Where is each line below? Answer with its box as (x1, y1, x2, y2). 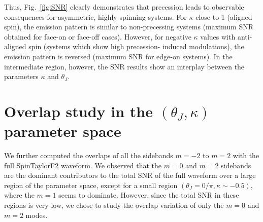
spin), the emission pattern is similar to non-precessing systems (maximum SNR (4, 21, 254, 32)
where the (4, 190, 35, 200)
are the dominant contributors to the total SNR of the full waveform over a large (4, 170, 256, 180)
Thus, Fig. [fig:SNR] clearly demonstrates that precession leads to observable (4, 2, 244, 12)
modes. (25, 209, 48, 220)
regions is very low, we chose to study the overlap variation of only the (4, 200, 224, 210)
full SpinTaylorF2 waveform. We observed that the (4, 160, 161, 170)
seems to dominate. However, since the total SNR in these (58, 190, 239, 200)
